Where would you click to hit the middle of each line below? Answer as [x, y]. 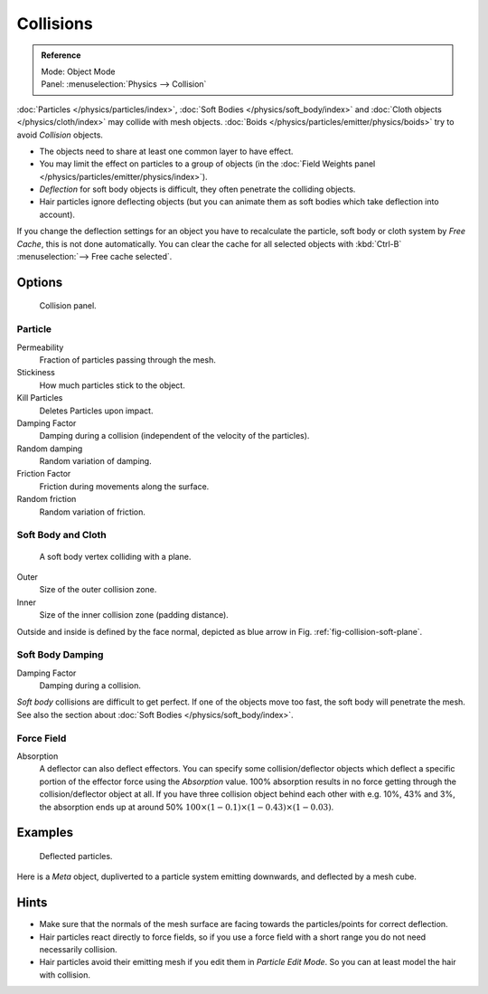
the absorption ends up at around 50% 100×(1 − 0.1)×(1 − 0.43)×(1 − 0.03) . [187, 807]
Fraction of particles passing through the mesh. [127, 360]
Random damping [50, 449]
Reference [61, 55]
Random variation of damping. [96, 461]
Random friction [47, 499]
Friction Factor [44, 474]
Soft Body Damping [60, 655]
